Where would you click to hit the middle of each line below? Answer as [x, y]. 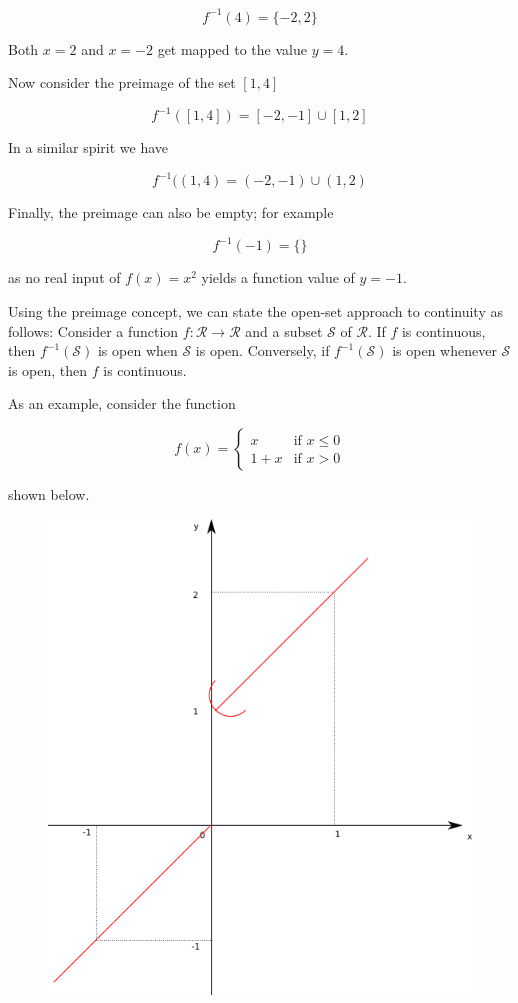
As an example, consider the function [122, 403]
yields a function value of [278, 277]
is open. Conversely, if [262, 350]
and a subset [284, 330]
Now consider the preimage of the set [122, 82]
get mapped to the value [232, 48]
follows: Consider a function [93, 330]
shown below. [49, 493]
